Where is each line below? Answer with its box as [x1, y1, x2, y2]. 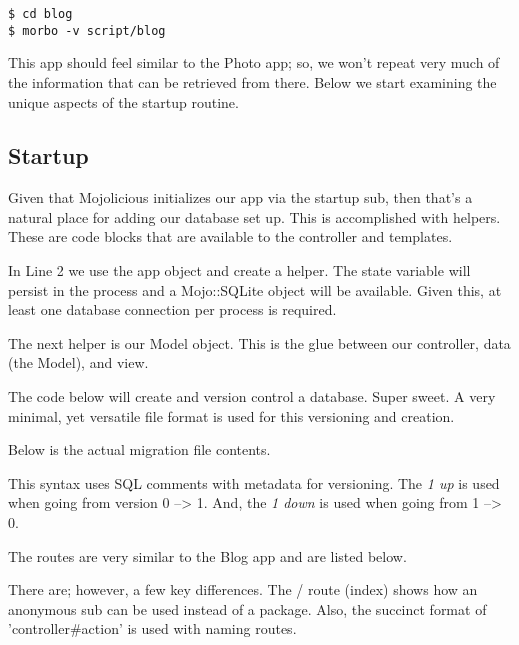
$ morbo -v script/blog [8, 23, 166, 38]
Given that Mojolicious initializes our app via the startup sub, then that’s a [8, 187, 473, 208]
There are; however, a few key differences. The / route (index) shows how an [8, 579, 478, 600]
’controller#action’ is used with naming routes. [8, 618, 297, 639]
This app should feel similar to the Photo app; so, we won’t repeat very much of [8, 52, 500, 73]
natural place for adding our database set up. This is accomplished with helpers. [8, 206, 501, 227]
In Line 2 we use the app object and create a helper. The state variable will [8, 260, 471, 281]
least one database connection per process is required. [8, 299, 337, 320]
